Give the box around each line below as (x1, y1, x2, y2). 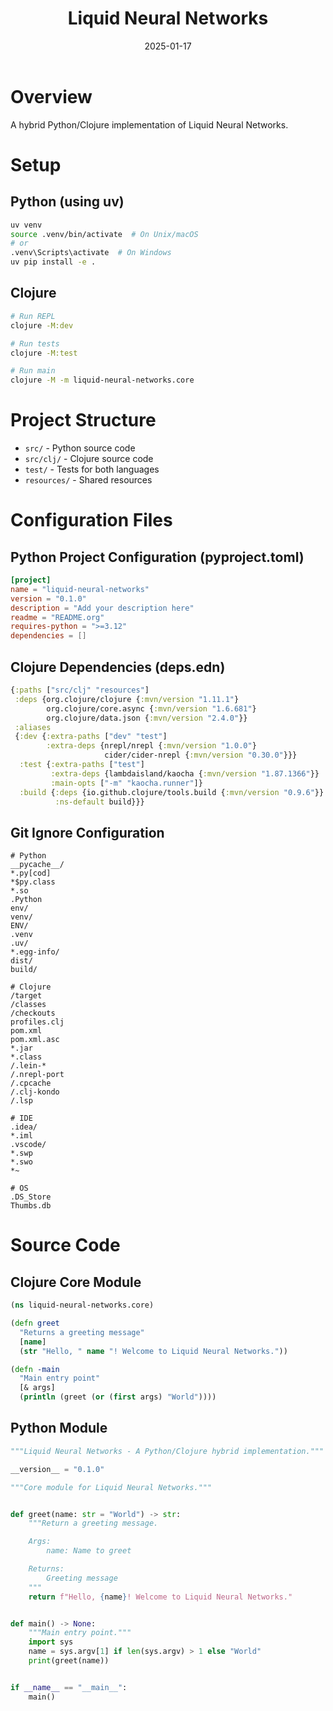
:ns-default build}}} (54, 797, 145, 807)
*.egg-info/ (10, 947, 60, 957)
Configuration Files (10, 509, 173, 532)
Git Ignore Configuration (10, 824, 165, 841)
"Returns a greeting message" (19, 1327, 145, 1337)
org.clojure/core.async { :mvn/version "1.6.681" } (46, 703, 257, 714)
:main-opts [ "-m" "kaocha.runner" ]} (50, 778, 203, 788)
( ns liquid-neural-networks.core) (10, 1300, 155, 1311)
